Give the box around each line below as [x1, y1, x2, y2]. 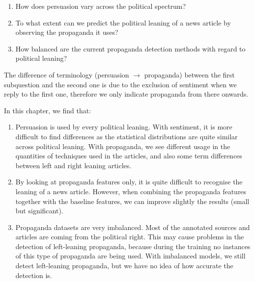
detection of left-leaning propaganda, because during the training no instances [15, 241, 251, 251]
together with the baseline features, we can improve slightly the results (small [15, 196, 250, 206]
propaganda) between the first [144, 69, 235, 79]
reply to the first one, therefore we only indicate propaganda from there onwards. [4, 89, 249, 99]
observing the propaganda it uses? [15, 27, 118, 37]
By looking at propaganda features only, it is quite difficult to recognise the [15, 177, 243, 187]
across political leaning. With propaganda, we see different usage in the [15, 141, 230, 151]
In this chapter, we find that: [4, 105, 91, 115]
